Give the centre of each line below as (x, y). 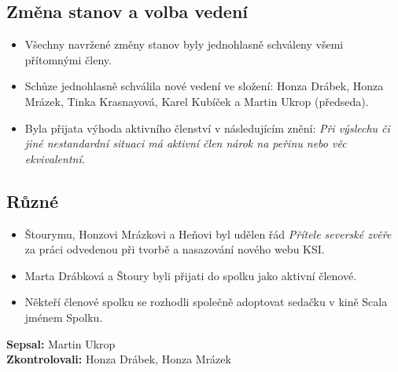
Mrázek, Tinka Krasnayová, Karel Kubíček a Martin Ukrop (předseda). (197, 101)
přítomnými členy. (68, 59)
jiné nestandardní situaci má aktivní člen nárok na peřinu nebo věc (186, 143)
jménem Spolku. (64, 317)
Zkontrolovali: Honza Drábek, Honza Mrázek (119, 359)
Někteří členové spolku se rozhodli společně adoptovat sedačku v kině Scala (206, 302)
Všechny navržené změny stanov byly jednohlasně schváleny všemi (184, 44)
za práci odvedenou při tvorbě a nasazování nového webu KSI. (175, 249)
